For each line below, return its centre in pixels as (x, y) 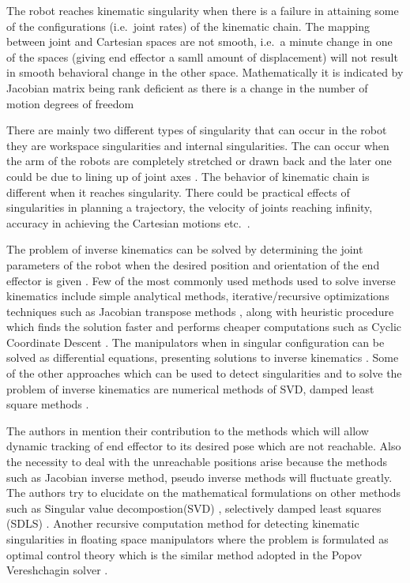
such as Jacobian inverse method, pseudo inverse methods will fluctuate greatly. (199, 477)
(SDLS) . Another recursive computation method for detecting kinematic (183, 523)
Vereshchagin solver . (57, 570)
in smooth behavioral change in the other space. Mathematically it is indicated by (205, 72)
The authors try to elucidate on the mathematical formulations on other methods (203, 493)
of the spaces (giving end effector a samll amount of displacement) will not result (202, 56)
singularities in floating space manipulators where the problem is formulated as (197, 539)
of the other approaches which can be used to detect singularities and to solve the (204, 373)
